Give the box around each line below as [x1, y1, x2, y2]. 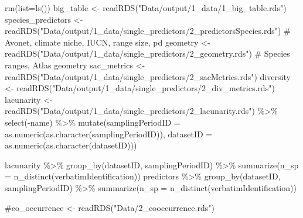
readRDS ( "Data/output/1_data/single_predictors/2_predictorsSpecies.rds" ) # [5, 25, 291, 37]
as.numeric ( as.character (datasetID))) [5, 139, 137, 151]
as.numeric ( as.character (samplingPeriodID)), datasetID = [5, 127, 213, 140]
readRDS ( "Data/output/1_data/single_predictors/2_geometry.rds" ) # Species [5, 47, 290, 60]
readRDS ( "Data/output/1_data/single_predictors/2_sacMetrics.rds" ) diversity [5, 70, 291, 82]
